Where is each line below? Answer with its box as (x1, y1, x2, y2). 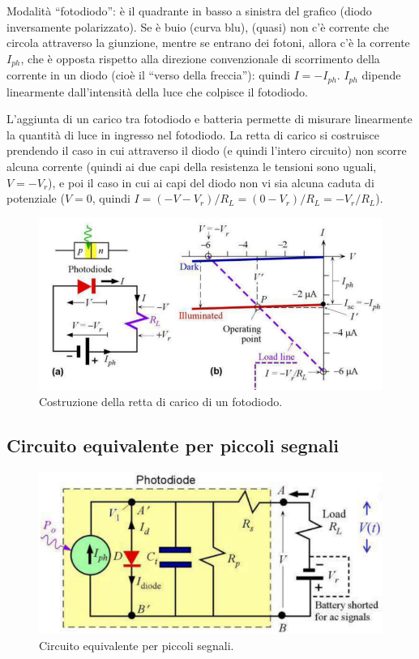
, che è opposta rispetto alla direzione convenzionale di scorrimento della (20, 49, 380, 66)
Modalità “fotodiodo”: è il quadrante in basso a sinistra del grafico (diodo (6, 2, 372, 19)
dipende (361, 66, 401, 83)
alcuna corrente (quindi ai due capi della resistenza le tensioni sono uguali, (6, 158, 377, 175)
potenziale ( (6, 190, 65, 207)
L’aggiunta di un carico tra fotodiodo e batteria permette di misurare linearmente (6, 110, 413, 127)
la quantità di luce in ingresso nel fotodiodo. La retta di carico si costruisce (6, 126, 380, 143)
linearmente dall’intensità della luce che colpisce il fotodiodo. (6, 83, 308, 100)
